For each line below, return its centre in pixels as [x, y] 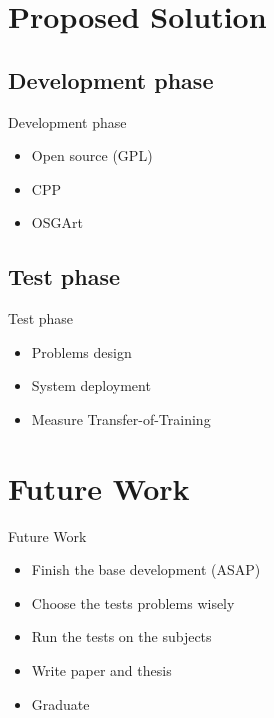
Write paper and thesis [101, 670]
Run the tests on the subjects [121, 636]
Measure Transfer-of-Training [121, 418]
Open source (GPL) [92, 155]
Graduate [60, 703]
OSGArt [57, 222]
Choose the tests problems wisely [133, 602]
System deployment [91, 385]
